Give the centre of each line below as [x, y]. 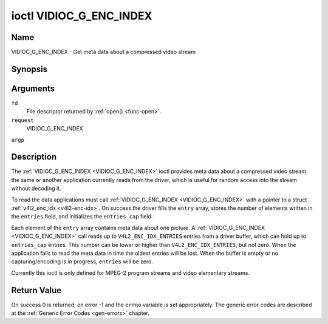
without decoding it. [36, 189]
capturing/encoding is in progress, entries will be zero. [82, 262]
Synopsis [29, 69]
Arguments [33, 88]
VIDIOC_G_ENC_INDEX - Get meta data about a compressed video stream [103, 52]
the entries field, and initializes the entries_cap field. [82, 217]
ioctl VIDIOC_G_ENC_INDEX [82, 16]
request [23, 120]
